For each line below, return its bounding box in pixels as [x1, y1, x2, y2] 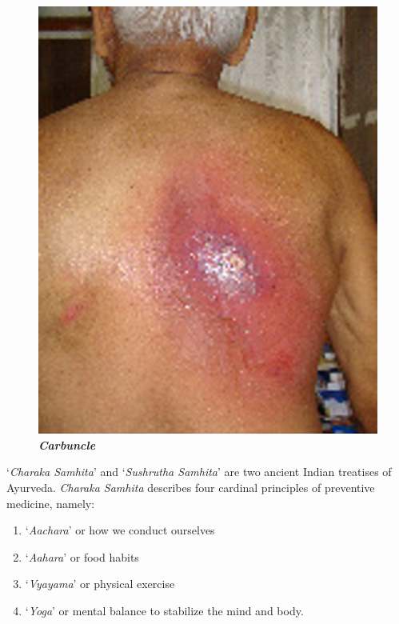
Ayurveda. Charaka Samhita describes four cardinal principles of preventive [6, 479, 375, 496]
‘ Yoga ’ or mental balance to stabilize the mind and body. [25, 602, 304, 618]
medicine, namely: [6, 494, 95, 511]
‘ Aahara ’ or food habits [25, 548, 139, 565]
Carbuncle [38, 436, 96, 453]
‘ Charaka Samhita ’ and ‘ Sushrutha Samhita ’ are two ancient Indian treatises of [6, 463, 392, 480]
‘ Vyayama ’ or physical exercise [25, 575, 175, 592]
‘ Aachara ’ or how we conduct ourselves [25, 522, 215, 538]
